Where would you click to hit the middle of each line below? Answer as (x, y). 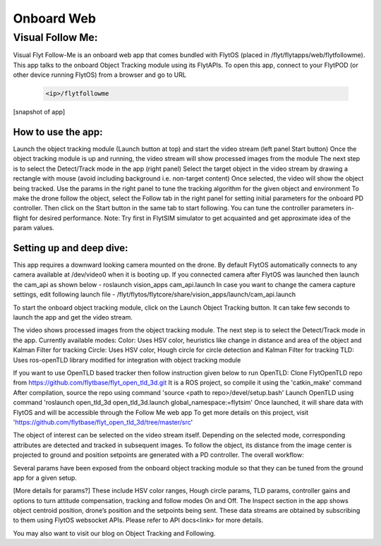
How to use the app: (58, 132)
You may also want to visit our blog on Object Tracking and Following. (114, 533)
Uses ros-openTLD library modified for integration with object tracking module (127, 360)
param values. (34, 228)
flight (20, 218)
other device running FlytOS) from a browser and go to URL (100, 75)
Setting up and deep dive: (71, 248)
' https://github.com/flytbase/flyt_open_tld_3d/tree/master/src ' (103, 422)
